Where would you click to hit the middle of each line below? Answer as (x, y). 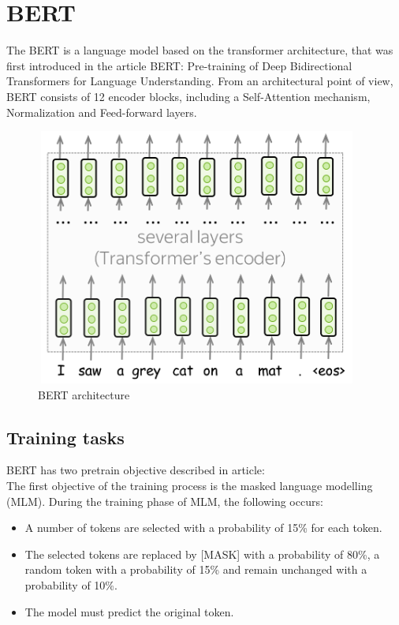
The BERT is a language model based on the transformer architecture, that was (200, 50)
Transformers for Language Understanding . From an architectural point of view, (200, 81)
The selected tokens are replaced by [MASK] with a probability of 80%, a (202, 554)
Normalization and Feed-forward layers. (102, 112)
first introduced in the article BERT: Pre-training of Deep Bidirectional (179, 65)
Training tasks (65, 437)
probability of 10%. (71, 585)
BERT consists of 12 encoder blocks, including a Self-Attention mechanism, (188, 96)
